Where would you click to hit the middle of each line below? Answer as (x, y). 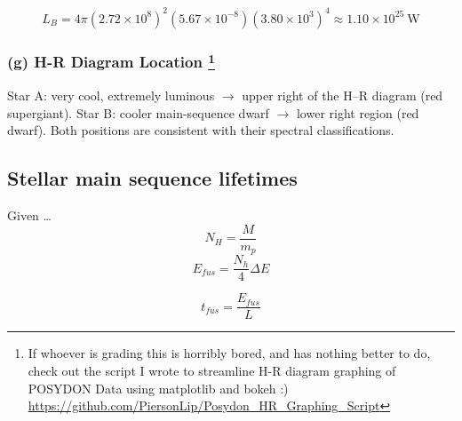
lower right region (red (358, 112)
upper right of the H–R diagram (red (343, 95)
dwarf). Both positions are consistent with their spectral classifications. (201, 130)
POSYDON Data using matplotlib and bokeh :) (158, 388)
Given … (29, 215)
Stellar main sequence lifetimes (152, 178)
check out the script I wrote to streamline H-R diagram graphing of (212, 370)
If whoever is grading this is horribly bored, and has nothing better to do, (229, 353)
